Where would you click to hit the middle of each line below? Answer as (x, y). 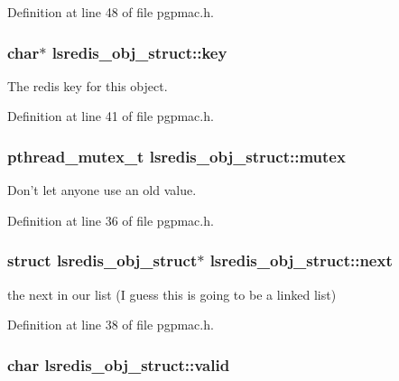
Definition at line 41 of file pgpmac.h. (111, 116)
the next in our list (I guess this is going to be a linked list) (172, 294)
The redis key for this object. (88, 85)
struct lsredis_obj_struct (102, 260)
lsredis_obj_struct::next (301, 260)
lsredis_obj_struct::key (139, 52)
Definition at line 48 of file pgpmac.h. (111, 12)
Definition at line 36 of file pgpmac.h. (111, 220)
